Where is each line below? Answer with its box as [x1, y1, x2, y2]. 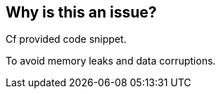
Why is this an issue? [6, 4, 157, 21]
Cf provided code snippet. [6, 33, 127, 46]
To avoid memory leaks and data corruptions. [6, 55, 216, 67]
